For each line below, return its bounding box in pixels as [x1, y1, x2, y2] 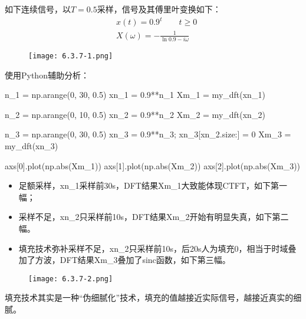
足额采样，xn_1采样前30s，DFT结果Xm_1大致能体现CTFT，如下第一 [18, 179, 288, 192]
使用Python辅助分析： [5, 68, 89, 81]
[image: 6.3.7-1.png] [28, 51, 113, 60]
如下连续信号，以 [5, 3, 71, 15]
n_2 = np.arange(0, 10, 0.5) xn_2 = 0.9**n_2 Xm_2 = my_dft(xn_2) [5, 108, 265, 120]
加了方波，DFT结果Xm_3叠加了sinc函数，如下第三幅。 [18, 254, 231, 266]
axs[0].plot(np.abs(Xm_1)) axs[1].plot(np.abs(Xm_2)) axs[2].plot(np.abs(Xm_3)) [5, 159, 301, 172]
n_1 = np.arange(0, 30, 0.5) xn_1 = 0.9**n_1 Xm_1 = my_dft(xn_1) [5, 88, 265, 101]
